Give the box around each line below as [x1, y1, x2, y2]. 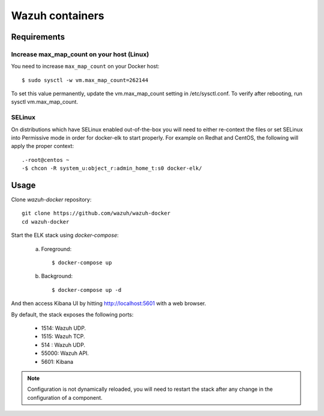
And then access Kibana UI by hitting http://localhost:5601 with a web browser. [11, 300, 206, 307]
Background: [41, 273, 73, 280]
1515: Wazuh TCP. [41, 333, 85, 340]
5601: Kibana [41, 358, 74, 365]
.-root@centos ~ [22, 156, 70, 163]
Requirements [11, 32, 65, 42]
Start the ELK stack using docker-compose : [11, 231, 119, 239]
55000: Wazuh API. [41, 349, 89, 357]
